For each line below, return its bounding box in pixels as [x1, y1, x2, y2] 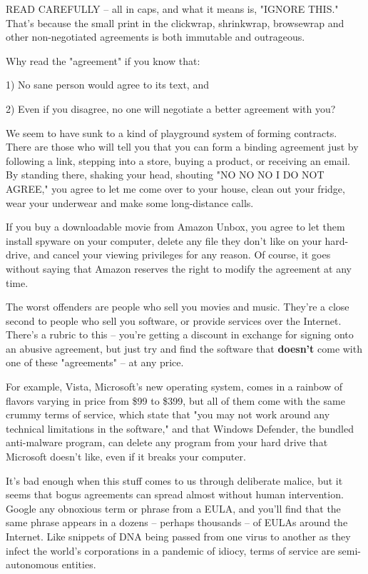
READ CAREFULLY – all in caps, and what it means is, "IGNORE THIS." [6, 1, 339, 16]
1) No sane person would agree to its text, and [6, 77, 209, 92]
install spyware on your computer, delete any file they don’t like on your [6, 233, 322, 248]
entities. [61, 557, 96, 572]
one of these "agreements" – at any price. [6, 355, 184, 370]
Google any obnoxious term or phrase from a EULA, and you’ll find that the [6, 500, 341, 515]
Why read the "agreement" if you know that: [6, 53, 200, 68]
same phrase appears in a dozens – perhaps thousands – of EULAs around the [6, 515, 348, 530]
